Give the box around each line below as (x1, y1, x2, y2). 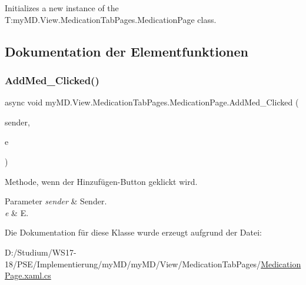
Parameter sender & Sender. (5, 195, 107, 207)
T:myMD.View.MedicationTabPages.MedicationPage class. (5, 13, 217, 25)
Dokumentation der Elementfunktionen (5, 42, 248, 60)
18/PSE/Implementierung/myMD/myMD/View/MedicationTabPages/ (5, 257, 261, 270)
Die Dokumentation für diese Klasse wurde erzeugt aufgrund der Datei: (5, 226, 262, 238)
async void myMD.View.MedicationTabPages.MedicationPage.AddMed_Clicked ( (5, 96, 299, 108)
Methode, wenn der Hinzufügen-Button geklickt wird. (5, 175, 198, 187)
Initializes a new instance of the (5, 2, 119, 14)
